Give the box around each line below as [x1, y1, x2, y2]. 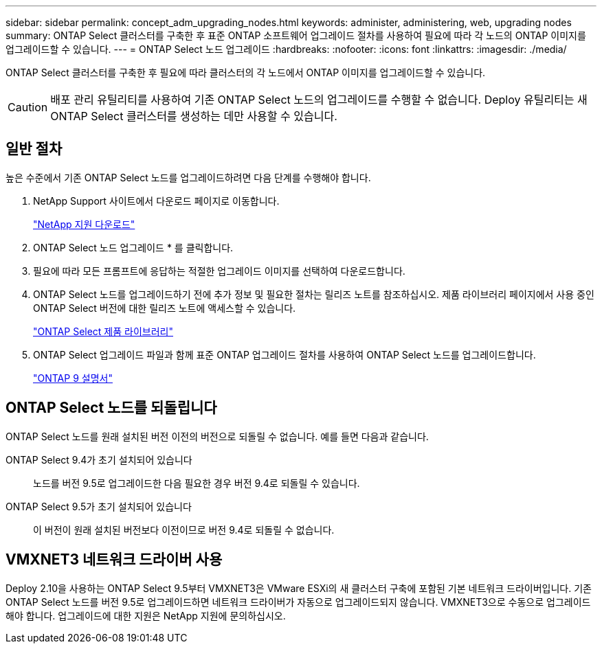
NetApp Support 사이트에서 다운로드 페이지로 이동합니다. [33, 194, 280, 207]
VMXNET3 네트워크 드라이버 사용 [5, 551, 223, 569]
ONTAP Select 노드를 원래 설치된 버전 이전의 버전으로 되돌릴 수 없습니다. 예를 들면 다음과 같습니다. [5, 430, 429, 442]
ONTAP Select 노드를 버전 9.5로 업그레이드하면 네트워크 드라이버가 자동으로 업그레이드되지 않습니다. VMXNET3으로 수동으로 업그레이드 [5, 595, 591, 608]
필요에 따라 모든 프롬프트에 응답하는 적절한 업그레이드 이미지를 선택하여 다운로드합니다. [33, 264, 405, 277]
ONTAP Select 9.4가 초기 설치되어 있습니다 [5, 453, 192, 466]
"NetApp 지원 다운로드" [33, 218, 135, 230]
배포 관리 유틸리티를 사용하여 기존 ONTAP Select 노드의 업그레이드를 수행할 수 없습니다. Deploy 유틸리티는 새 [50, 93, 588, 106]
